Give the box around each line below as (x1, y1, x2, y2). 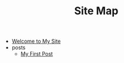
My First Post (20, 51, 53, 58)
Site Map (74, 4, 119, 18)
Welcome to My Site (11, 37, 61, 45)
